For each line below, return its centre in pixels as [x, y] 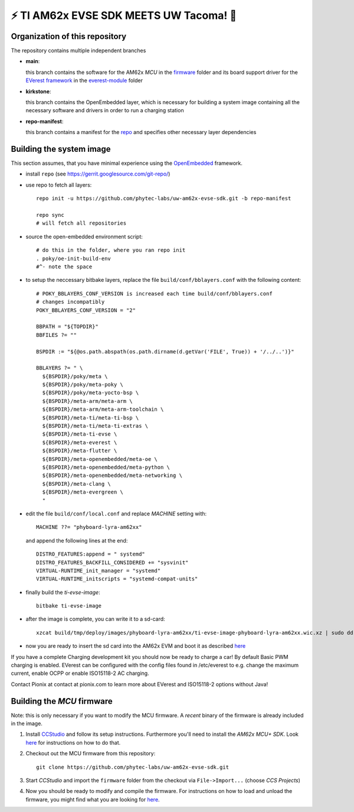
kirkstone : [38, 91]
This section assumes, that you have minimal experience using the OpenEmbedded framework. [127, 163]
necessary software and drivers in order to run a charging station [105, 111]
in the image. [27, 723]
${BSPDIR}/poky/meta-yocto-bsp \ [91, 393]
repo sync [50, 215]
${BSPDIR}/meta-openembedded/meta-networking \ [112, 475]
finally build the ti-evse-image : [63, 592]
